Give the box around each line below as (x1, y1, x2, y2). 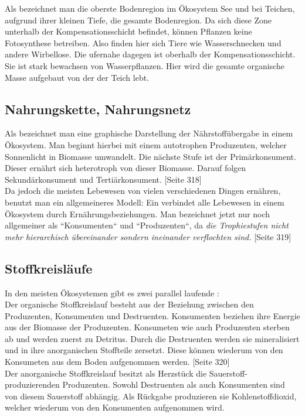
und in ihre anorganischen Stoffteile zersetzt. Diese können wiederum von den (5, 344, 283, 356)
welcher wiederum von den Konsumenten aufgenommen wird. (5, 401, 225, 413)
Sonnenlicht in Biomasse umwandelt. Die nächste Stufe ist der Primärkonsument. (5, 150, 296, 162)
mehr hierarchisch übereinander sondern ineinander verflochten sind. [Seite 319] (5, 230, 292, 242)
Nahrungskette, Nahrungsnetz (5, 100, 191, 118)
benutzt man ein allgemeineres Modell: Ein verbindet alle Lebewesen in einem (5, 196, 284, 208)
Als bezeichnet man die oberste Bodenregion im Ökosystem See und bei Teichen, (5, 2, 295, 14)
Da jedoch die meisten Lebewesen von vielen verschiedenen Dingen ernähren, (5, 184, 281, 197)
